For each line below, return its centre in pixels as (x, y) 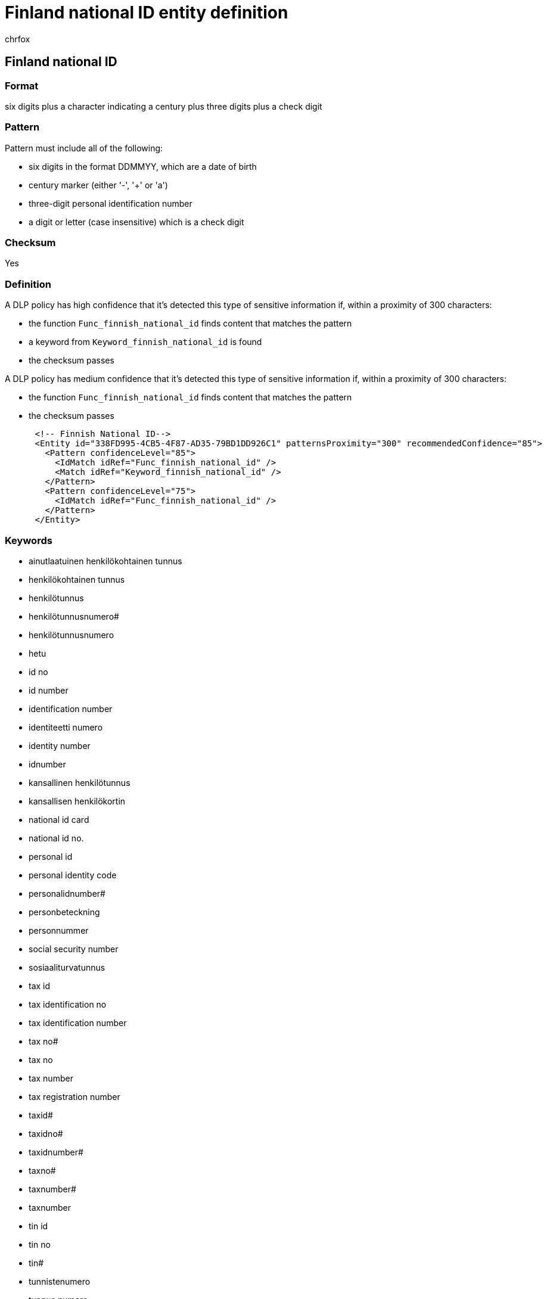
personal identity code (73, 875)
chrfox (18, 39)
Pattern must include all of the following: (84, 148)
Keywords (29, 540)
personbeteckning (64, 912)
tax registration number (74, 1096)
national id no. (56, 838)
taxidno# (46, 1133)
